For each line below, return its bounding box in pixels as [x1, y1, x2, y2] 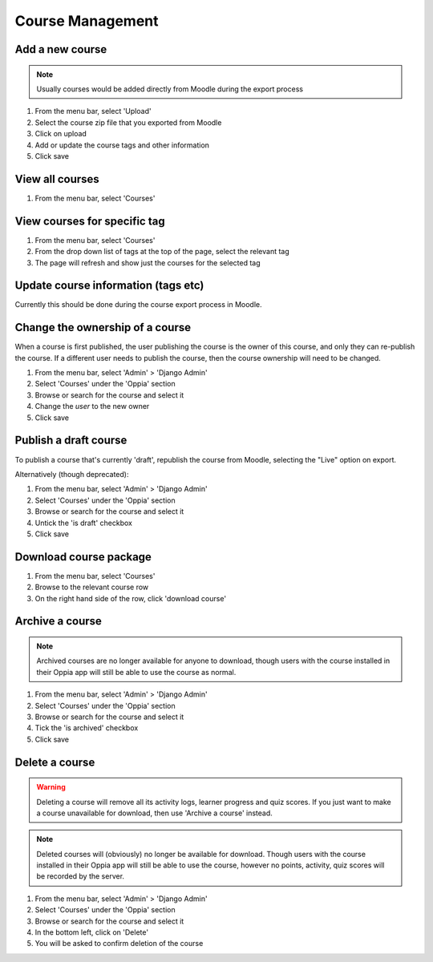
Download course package [14, 550, 152, 564]
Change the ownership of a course [14, 321, 192, 334]
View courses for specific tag [14, 214, 165, 228]
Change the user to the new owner [34, 402, 150, 411]
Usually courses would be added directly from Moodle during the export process [36, 84, 304, 94]
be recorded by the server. [36, 871, 124, 881]
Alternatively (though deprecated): [14, 469, 129, 479]
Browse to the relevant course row [34, 582, 149, 592]
